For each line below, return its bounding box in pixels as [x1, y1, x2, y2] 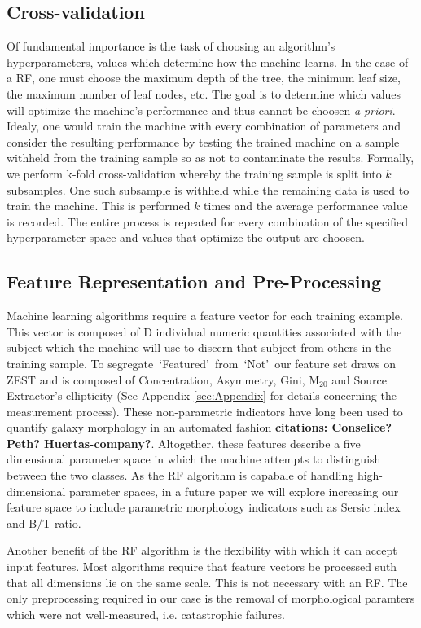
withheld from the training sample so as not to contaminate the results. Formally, [7, 149, 414, 166]
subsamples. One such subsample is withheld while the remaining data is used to [7, 181, 410, 198]
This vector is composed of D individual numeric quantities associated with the [7, 323, 402, 340]
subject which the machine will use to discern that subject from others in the [7, 339, 392, 356]
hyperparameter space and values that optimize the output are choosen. [7, 229, 365, 246]
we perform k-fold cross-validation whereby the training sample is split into [7, 165, 382, 182]
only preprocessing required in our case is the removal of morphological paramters [7, 590, 415, 607]
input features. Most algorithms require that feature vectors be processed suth [7, 558, 397, 575]
